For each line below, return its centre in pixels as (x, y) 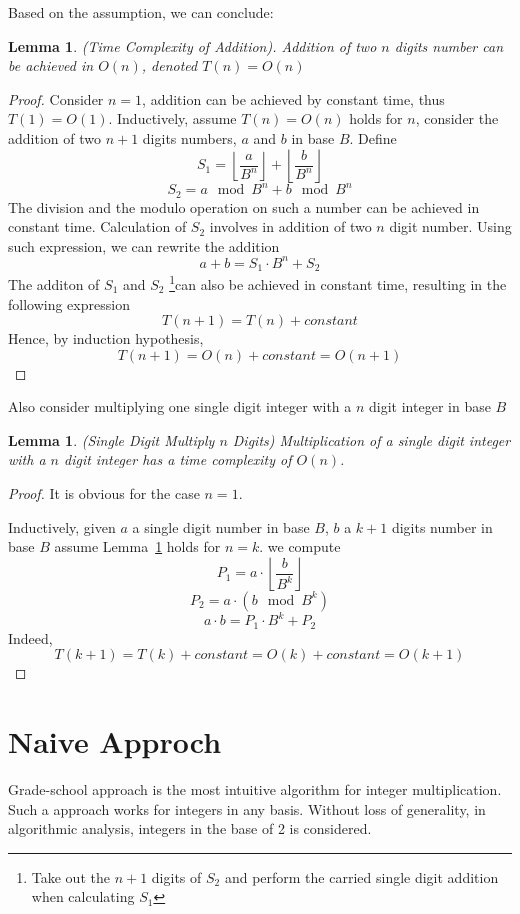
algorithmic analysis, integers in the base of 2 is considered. (190, 828)
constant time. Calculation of (97, 226)
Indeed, (30, 637)
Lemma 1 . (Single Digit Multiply (111, 439)
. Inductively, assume (172, 118)
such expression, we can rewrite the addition (144, 245)
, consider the (457, 118)
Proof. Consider (56, 98)
